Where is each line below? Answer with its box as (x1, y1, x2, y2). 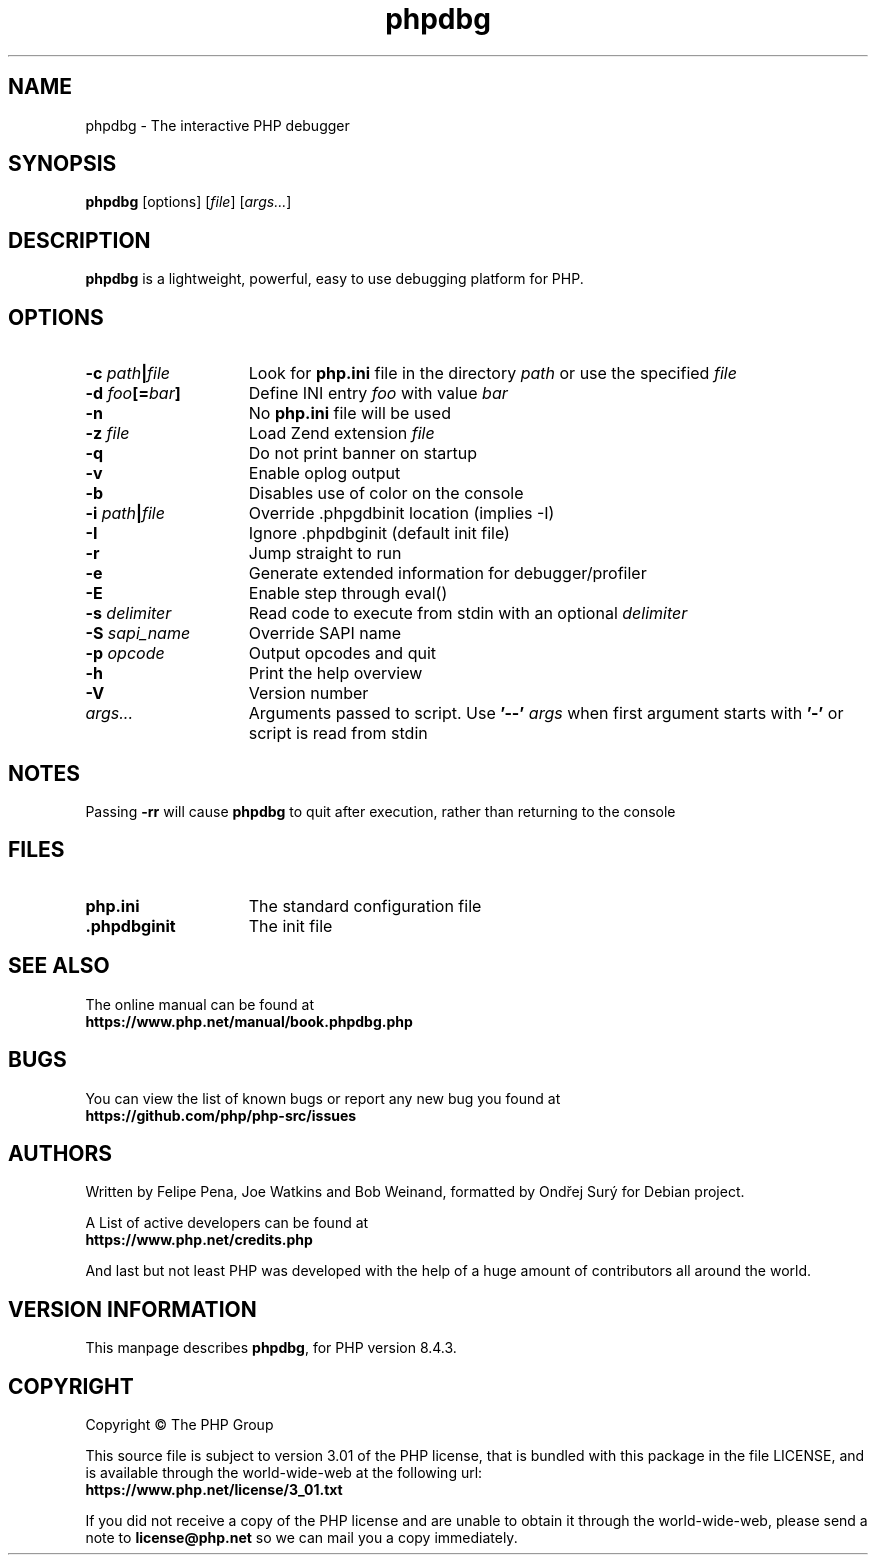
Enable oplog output (248, 463, 401, 484)
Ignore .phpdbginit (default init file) (248, 523, 510, 544)
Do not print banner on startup (248, 443, 477, 464)
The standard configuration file (248, 895, 482, 916)
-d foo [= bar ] (85, 383, 181, 404)
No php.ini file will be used (248, 403, 451, 424)
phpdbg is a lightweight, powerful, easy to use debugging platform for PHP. (85, 270, 584, 288)
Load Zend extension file (248, 423, 435, 444)
